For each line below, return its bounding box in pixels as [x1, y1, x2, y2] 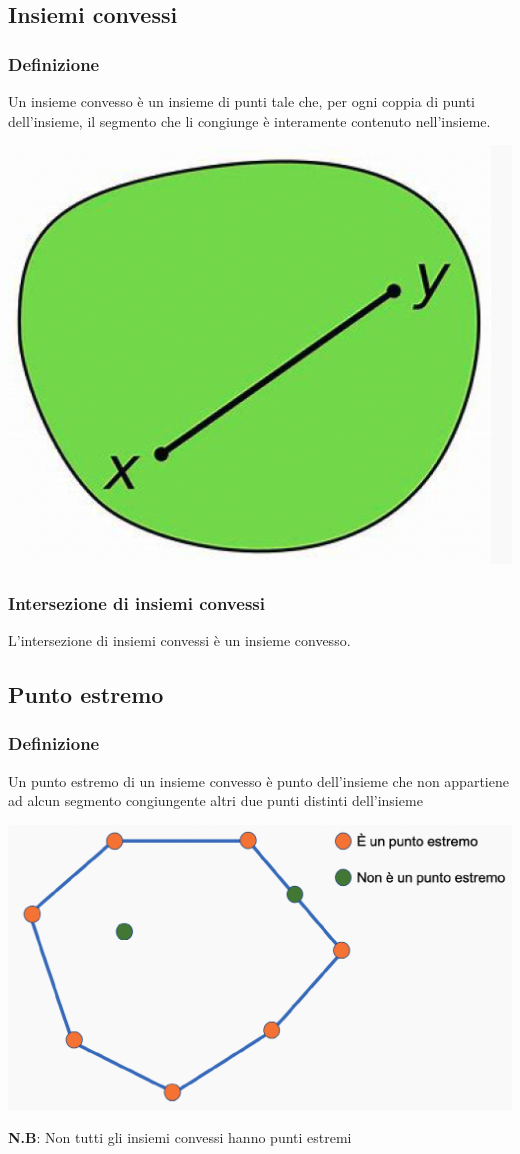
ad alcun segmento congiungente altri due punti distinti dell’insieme [8, 790, 423, 811]
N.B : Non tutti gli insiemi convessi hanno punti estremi [8, 1127, 352, 1148]
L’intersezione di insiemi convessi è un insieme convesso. [8, 630, 351, 650]
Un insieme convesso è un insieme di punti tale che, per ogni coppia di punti [8, 91, 475, 111]
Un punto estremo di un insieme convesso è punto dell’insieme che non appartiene [8, 770, 509, 791]
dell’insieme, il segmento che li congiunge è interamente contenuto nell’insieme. [8, 110, 491, 131]
